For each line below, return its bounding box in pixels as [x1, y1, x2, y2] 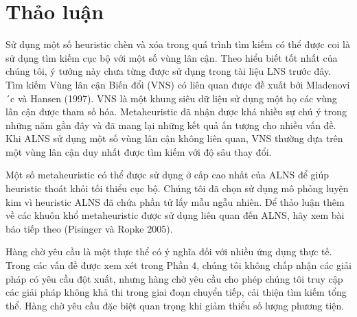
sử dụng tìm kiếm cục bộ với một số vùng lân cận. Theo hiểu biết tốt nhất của [5, 50, 338, 64]
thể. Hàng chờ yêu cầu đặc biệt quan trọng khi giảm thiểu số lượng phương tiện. [5, 298, 345, 312]
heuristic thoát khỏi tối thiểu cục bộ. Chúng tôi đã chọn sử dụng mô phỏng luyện [5, 181, 349, 196]
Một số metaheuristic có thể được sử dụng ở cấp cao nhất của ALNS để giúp [5, 167, 330, 182]
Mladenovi [306, 77, 350, 91]
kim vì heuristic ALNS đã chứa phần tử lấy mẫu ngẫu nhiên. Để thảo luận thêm [5, 194, 345, 209]
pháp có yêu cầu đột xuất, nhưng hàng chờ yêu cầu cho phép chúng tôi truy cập [5, 271, 343, 285]
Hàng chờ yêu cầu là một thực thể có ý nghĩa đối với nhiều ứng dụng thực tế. [5, 244, 332, 259]
